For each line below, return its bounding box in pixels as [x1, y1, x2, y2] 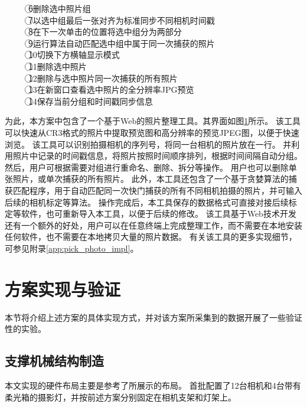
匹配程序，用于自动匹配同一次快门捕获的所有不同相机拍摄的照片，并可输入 [12, 184, 302, 196]
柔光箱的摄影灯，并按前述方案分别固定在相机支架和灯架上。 [5, 390, 236, 403]
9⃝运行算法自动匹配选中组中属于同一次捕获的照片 [28, 37, 215, 49]
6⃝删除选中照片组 [28, 2, 91, 14]
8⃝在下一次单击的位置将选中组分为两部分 [28, 25, 182, 38]
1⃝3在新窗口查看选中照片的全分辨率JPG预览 [28, 83, 194, 96]
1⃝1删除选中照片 [28, 60, 87, 72]
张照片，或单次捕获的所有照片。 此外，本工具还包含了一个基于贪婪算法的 [5, 172, 289, 185]
